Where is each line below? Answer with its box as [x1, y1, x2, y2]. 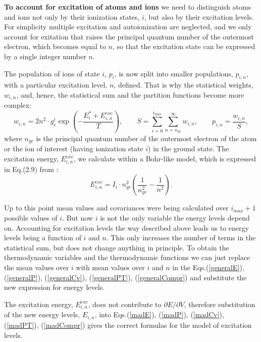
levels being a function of [4, 232, 81, 243]
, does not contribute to [88, 298, 162, 309]
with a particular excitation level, [4, 79, 108, 90]
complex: [4, 100, 32, 110]
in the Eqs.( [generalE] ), [172, 262, 244, 272]
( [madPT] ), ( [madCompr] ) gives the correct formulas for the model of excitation [4, 319, 252, 330]
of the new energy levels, [4, 309, 80, 320]
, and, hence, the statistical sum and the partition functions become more [16, 89, 244, 100]
